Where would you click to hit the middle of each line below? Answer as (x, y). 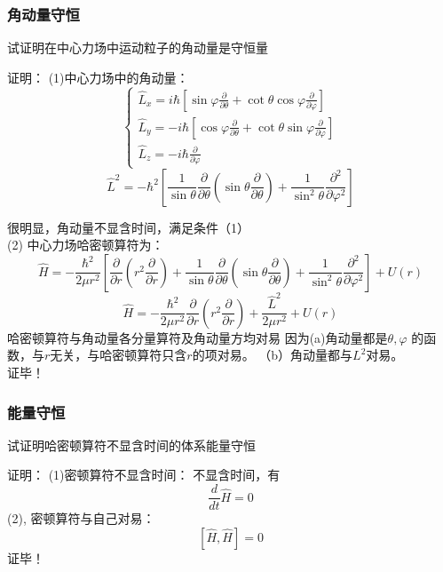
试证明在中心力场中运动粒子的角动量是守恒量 (138, 48)
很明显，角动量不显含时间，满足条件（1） (128, 227)
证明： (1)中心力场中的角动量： (98, 77)
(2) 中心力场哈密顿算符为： (86, 245)
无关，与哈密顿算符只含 (119, 355)
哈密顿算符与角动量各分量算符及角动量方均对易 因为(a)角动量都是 (198, 337)
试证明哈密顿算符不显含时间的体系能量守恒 (131, 445)
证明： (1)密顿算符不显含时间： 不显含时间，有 (144, 475)
